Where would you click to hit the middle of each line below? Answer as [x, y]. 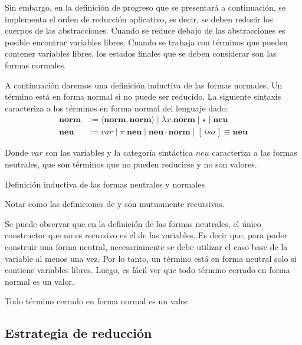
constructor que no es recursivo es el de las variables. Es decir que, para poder [146, 235]
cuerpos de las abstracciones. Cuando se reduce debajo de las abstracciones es [145, 30]
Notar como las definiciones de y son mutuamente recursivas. [115, 204]
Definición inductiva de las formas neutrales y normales [105, 184]
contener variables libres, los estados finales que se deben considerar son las [141, 53]
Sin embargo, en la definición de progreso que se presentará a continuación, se [145, 7]
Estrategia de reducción [78, 333]
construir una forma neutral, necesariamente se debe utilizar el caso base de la [146, 246]
